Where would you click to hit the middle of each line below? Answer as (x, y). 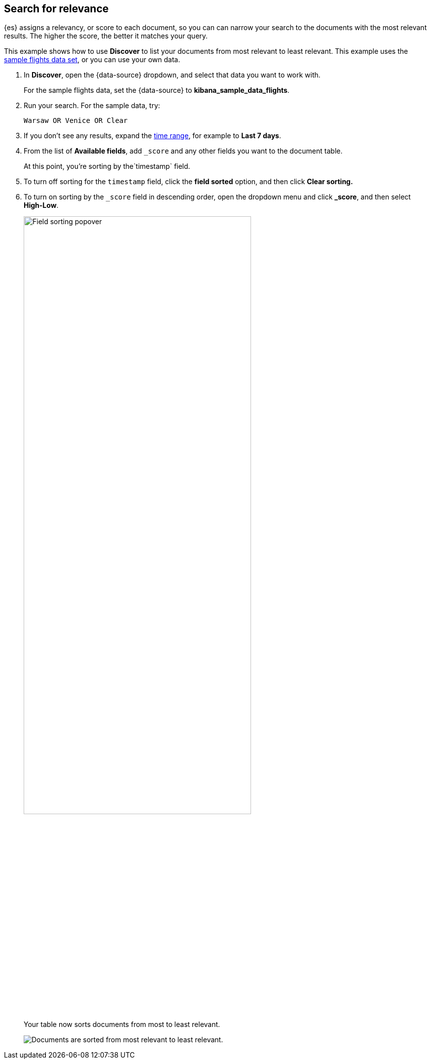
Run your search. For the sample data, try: (92, 106)
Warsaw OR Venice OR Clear (76, 121)
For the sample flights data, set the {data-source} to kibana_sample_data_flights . (157, 90)
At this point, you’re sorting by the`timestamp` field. (107, 166)
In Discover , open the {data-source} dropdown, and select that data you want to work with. (172, 75)
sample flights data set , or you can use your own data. (92, 60)
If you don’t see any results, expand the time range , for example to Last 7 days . (153, 136)
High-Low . (41, 205)
